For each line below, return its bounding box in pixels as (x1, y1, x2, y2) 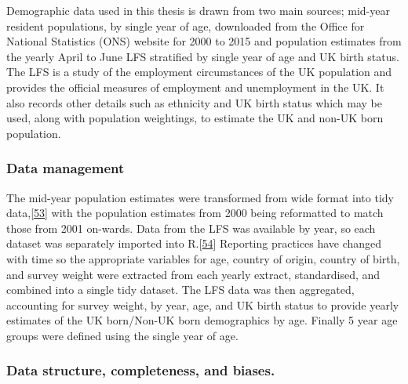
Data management (6, 158, 125, 178)
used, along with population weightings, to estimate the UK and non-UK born (6, 110, 384, 126)
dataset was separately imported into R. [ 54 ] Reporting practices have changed (6, 235, 382, 252)
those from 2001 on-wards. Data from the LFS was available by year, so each (6, 219, 376, 236)
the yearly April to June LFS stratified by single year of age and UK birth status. (6, 48, 399, 64)
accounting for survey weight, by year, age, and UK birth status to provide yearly (6, 296, 399, 313)
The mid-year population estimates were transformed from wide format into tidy (6, 189, 394, 205)
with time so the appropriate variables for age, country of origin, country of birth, (6, 250, 400, 266)
